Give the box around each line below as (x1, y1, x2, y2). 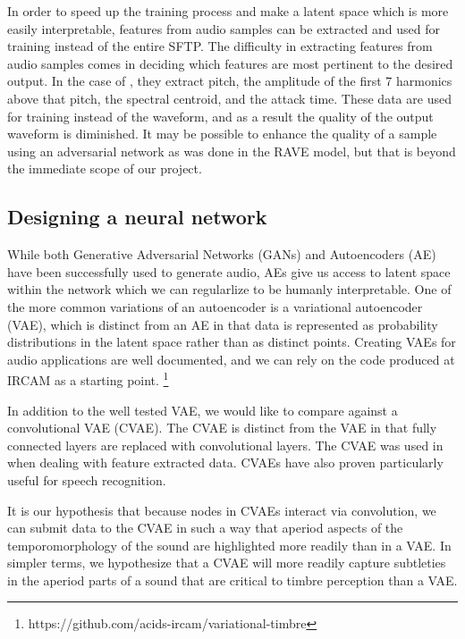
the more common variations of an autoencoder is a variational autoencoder (7, 297, 423, 315)
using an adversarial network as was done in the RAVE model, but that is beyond (7, 141, 456, 160)
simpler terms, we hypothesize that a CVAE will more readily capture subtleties (7, 553, 446, 572)
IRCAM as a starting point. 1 (7, 368, 169, 389)
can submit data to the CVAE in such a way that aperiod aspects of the (7, 518, 403, 537)
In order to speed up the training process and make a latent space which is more (7, 2, 449, 20)
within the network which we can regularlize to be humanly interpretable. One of (7, 280, 452, 298)
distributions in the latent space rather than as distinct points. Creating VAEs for (7, 332, 456, 351)
